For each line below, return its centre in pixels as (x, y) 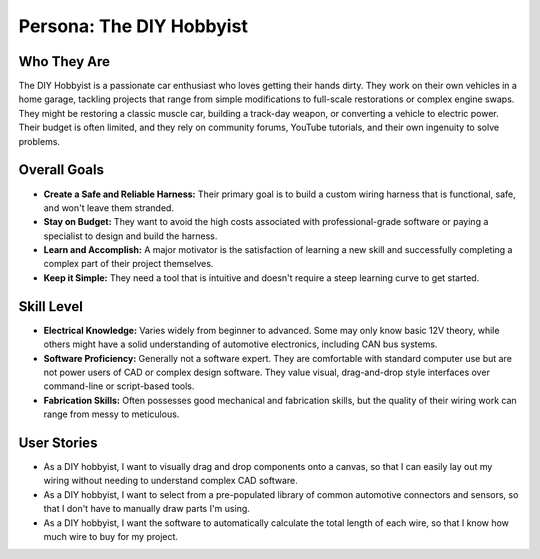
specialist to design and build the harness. (130, 236)
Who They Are (64, 61)
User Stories (58, 442)
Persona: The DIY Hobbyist (133, 26)
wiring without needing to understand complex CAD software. (171, 481)
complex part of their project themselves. (128, 264)
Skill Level (51, 306)
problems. (39, 141)
